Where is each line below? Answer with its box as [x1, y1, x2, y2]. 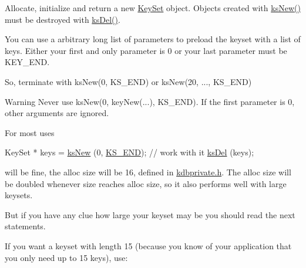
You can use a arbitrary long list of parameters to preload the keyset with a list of [5, 33, 301, 45]
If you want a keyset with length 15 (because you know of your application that [5, 239, 292, 252]
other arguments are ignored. [5, 107, 109, 119]
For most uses [5, 126, 55, 138]
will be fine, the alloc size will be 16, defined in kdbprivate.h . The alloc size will [5, 165, 291, 178]
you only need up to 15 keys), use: [5, 251, 128, 263]
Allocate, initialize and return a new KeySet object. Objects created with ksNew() [5, 2, 301, 13]
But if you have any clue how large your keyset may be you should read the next [5, 208, 295, 220]
